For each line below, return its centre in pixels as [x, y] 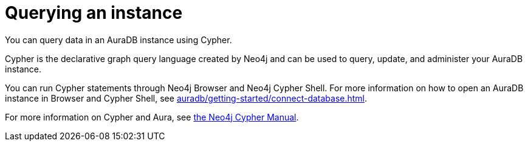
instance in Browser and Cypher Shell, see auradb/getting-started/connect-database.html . [186, 98]
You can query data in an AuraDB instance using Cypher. [118, 40]
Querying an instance [94, 13]
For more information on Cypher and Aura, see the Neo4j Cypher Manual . [152, 117]
